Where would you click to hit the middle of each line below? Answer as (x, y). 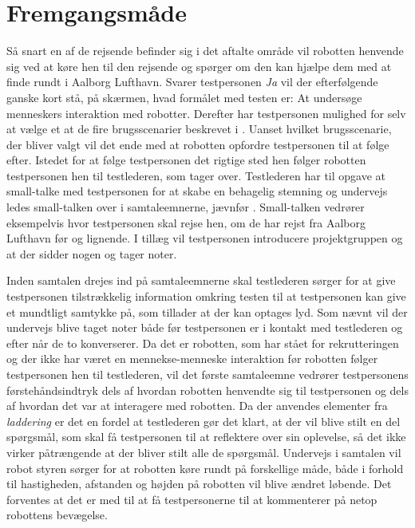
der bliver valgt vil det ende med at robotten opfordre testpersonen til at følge (198, 144)
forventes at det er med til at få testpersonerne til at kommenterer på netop (192, 499)
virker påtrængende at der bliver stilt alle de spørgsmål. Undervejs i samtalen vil (204, 452)
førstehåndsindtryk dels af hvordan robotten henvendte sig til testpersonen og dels (207, 390)
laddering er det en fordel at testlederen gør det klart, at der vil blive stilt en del (204, 421)
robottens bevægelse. (57, 515)
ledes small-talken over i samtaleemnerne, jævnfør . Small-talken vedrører (186, 207)
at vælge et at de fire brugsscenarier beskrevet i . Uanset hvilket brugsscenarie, (199, 129)
